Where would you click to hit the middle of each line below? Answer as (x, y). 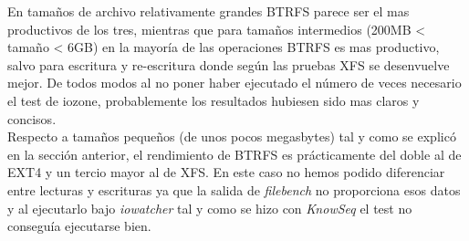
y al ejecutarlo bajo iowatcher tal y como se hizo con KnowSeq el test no (210, 208)
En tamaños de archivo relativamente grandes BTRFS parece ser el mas (208, 11)
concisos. (32, 118)
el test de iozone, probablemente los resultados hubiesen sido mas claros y (214, 100)
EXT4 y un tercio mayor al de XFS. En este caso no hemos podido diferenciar (226, 172)
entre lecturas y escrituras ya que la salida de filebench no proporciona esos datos (234, 189)
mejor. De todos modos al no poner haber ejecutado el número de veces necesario (234, 83)
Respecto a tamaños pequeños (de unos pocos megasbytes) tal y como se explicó (232, 136)
